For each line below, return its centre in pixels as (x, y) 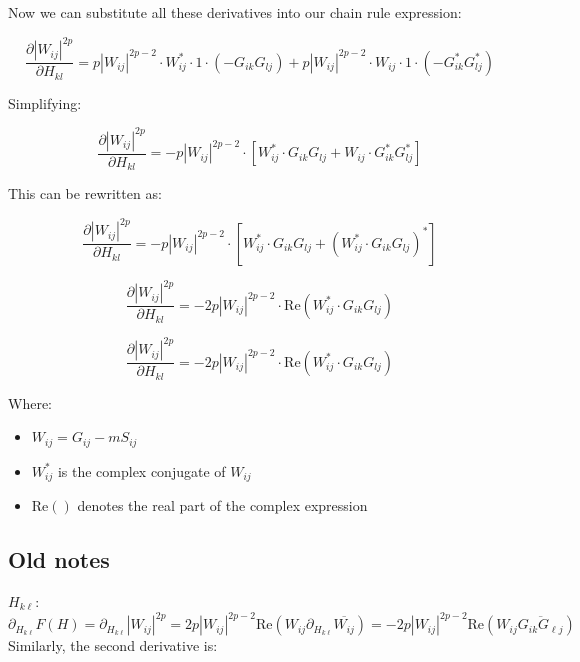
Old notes (59, 559)
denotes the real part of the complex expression (222, 505)
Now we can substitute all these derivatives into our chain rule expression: (235, 12)
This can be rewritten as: (85, 193)
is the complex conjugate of (141, 470)
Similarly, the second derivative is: (113, 645)
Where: (30, 402)
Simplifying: (45, 102)
